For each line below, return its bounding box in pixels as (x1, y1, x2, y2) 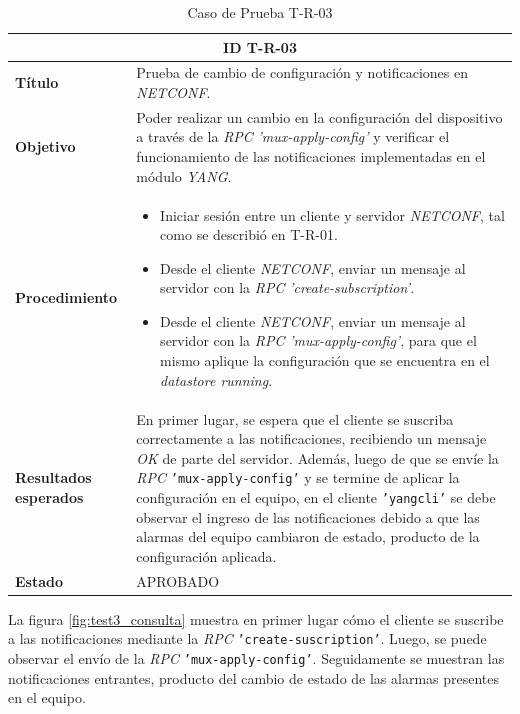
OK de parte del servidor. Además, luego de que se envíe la (136, 447, 499, 468)
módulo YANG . (136, 165, 232, 186)
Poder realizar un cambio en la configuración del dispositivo (136, 106, 503, 127)
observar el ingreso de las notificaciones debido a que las (136, 506, 480, 527)
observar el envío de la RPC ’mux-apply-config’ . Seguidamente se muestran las (8, 647, 505, 668)
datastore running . (160, 369, 273, 390)
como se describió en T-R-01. (160, 224, 338, 245)
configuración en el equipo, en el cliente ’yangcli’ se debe (136, 486, 496, 507)
